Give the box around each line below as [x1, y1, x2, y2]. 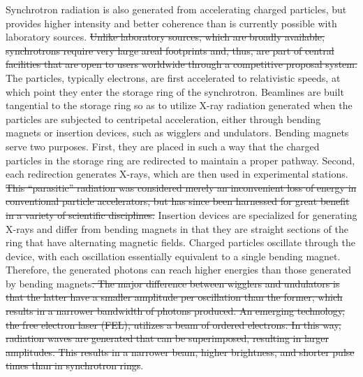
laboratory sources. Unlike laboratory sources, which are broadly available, [6, 29, 325, 44]
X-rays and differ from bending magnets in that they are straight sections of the [6, 221, 348, 236]
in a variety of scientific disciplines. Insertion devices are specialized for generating [6, 207, 357, 222]
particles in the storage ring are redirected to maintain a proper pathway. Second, [6, 152, 355, 167]
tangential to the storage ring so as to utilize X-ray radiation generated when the [6, 98, 353, 113]
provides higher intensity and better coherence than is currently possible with [6, 15, 337, 30]
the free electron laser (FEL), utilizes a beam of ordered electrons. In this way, [6, 317, 341, 332]
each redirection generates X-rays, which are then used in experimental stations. [6, 166, 348, 181]
